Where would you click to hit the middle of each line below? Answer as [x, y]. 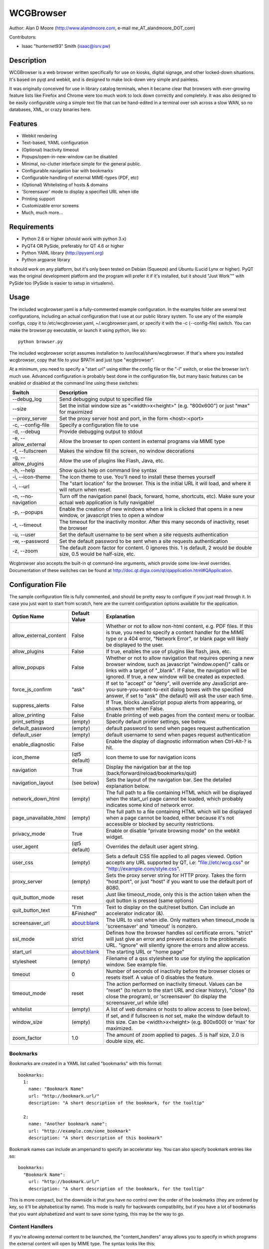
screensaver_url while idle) [137, 1003]
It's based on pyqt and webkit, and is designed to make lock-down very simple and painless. [104, 79]
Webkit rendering [39, 136]
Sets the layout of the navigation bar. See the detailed [169, 779]
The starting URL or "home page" [145, 952]
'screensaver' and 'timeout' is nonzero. [152, 926]
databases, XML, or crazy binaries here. [50, 109]
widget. [115, 837]
